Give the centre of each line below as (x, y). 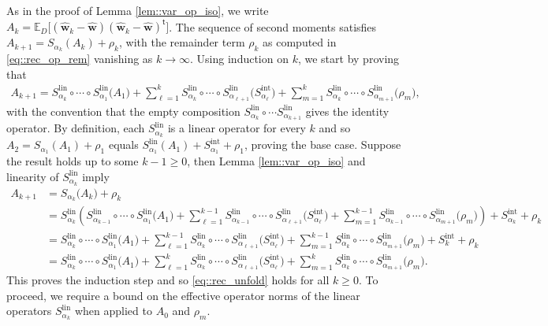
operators (29, 311)
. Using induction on (239, 58)
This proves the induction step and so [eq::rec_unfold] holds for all (168, 280)
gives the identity (347, 111)
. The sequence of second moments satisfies (273, 26)
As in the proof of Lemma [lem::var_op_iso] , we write (138, 10)
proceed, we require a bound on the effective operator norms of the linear (183, 295)
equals (123, 144)
